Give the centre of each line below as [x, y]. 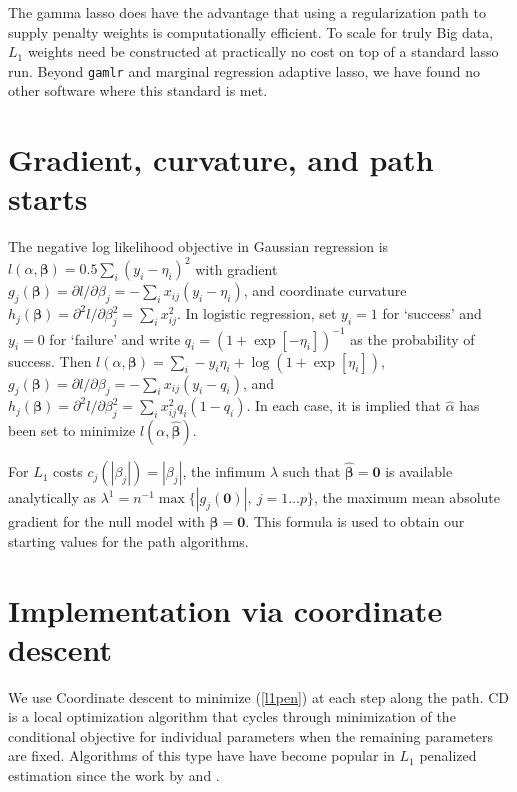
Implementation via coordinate [225, 609]
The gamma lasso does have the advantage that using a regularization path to [247, 12]
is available [419, 471]
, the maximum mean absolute [407, 497]
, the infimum [224, 471]
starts [48, 198]
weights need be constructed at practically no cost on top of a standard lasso [263, 51]
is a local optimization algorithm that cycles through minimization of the [232, 716]
